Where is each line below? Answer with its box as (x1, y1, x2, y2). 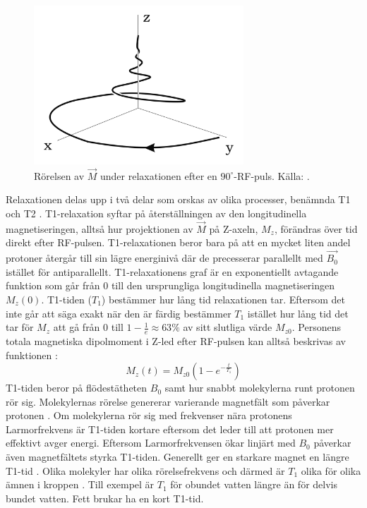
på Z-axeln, (209, 221, 258, 236)
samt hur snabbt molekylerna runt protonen (164, 380, 355, 395)
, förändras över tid (274, 221, 358, 236)
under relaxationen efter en (100, 168, 217, 183)
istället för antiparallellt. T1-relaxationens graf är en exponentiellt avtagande (6, 264, 339, 279)
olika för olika (301, 463, 361, 478)
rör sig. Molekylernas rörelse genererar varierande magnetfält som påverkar (6, 394, 330, 409)
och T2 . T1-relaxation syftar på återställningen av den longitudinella (6, 205, 307, 220)
